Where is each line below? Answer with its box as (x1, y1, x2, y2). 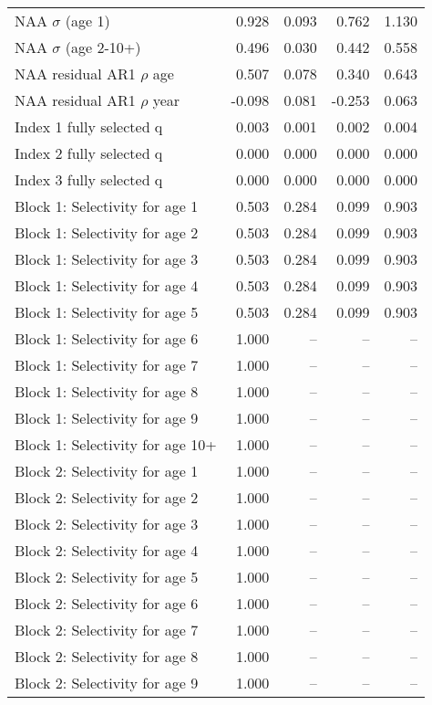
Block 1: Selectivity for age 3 (15, 248, 199, 269)
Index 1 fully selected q (15, 116, 163, 137)
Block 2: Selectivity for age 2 (15, 487, 199, 508)
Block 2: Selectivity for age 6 (15, 593, 199, 614)
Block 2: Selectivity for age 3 (15, 513, 199, 534)
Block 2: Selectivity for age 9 (15, 672, 199, 693)
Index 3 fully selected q (15, 169, 163, 190)
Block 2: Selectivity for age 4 (15, 540, 199, 561)
